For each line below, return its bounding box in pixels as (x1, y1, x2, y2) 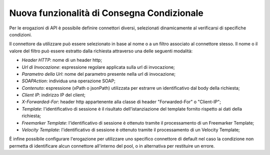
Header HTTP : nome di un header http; (21, 57, 102, 63)
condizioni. (9, 31, 32, 37)
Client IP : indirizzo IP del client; (21, 92, 86, 98)
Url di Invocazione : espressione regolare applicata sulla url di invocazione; (21, 64, 175, 70)
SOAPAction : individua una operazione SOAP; (21, 78, 116, 84)
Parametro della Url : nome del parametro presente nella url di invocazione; (21, 71, 176, 77)
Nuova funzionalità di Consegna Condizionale (9, 7, 203, 18)
